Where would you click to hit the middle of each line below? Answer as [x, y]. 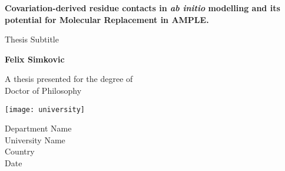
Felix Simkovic [35, 59]
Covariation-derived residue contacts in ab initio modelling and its [142, 8]
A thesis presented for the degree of [69, 79]
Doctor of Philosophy [43, 90]
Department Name [38, 128]
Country [20, 151]
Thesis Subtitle [32, 39]
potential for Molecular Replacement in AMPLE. [107, 19]
